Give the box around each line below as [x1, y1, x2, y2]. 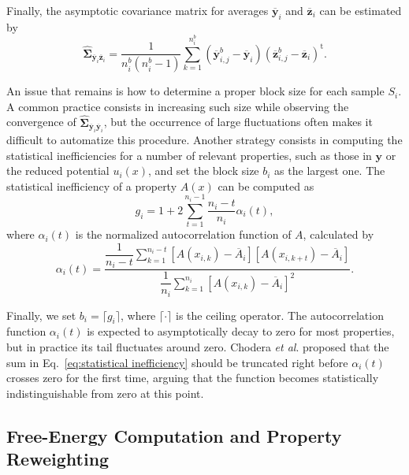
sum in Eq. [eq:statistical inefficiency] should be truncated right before [6, 354, 348, 370]
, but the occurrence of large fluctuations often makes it [103, 113, 373, 130]
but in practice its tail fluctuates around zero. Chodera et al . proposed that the [6, 339, 389, 355]
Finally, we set [6, 306, 76, 323]
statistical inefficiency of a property [6, 177, 177, 194]
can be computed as [218, 177, 314, 194]
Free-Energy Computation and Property [6, 423, 342, 447]
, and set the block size [148, 162, 259, 179]
